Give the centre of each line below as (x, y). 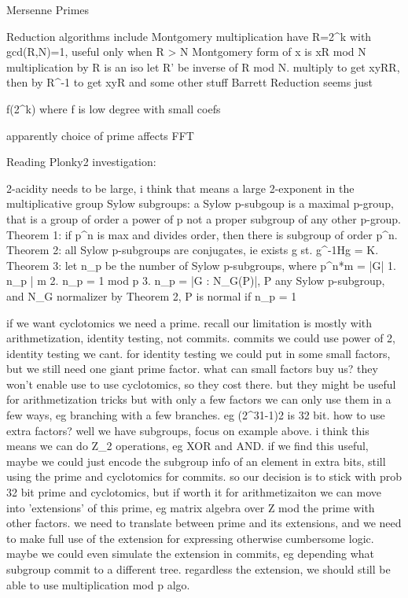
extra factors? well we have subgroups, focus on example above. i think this (188, 430)
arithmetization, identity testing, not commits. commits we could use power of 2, (201, 338)
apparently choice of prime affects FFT (100, 135)
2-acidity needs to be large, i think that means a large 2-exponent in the (180, 188)
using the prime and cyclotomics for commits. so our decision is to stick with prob (204, 476)
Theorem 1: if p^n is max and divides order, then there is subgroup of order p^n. (202, 234)
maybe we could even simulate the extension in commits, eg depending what (191, 554)
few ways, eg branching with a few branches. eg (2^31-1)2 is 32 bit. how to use (196, 415)
